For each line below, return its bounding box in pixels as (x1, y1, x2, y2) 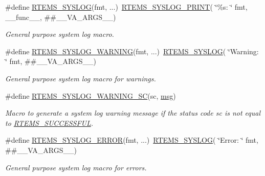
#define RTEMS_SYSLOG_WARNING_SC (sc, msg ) (5, 90, 176, 101)
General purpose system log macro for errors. (5, 162, 147, 172)
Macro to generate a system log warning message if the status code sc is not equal (5, 107, 261, 118)
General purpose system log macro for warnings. (5, 73, 156, 83)
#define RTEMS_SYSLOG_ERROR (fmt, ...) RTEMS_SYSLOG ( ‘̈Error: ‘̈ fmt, (5, 135, 258, 145)
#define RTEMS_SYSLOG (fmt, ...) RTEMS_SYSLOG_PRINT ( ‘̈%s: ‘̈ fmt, (5, 2, 248, 12)
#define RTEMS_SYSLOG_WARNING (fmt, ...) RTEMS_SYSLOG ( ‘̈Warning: (5, 46, 259, 56)
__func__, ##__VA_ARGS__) (5, 11, 116, 22)
